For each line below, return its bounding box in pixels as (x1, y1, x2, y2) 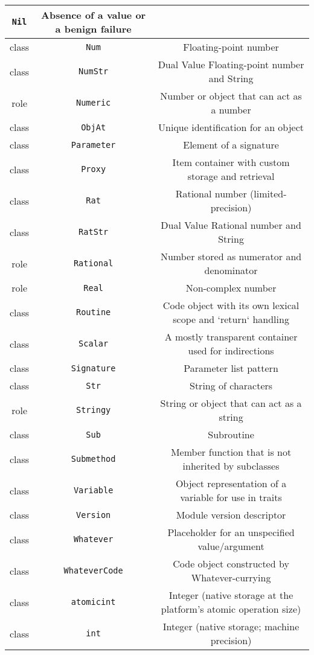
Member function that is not (170, 445, 292, 459)
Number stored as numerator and (160, 249, 302, 263)
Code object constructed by (173, 557, 289, 570)
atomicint (71, 597, 116, 607)
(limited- (250, 187, 287, 200)
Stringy (76, 405, 111, 415)
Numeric (76, 98, 111, 107)
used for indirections (188, 343, 274, 357)
